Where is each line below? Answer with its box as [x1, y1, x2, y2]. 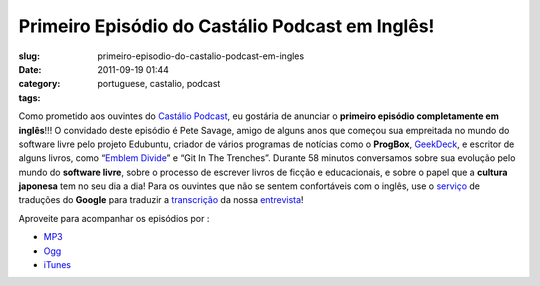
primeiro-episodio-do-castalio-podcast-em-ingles [97, 50, 305, 62]
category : [18, 78, 61, 90]
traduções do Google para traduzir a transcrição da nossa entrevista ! [18, 194, 304, 206]
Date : [18, 63, 42, 75]
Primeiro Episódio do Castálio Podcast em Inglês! [18, 15, 435, 37]
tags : [18, 91, 41, 104]
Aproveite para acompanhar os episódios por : [18, 212, 210, 224]
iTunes [43, 259, 72, 271]
